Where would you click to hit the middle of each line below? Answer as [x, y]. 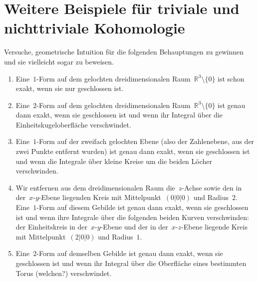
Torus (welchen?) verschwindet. [64, 273]
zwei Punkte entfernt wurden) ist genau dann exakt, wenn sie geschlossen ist [133, 151]
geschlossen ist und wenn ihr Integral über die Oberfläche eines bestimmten [131, 263]
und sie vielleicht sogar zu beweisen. [59, 61]
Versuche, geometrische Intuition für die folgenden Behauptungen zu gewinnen [124, 52]
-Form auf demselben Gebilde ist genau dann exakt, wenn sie [130, 253]
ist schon [231, 78]
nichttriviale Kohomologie [95, 28]
